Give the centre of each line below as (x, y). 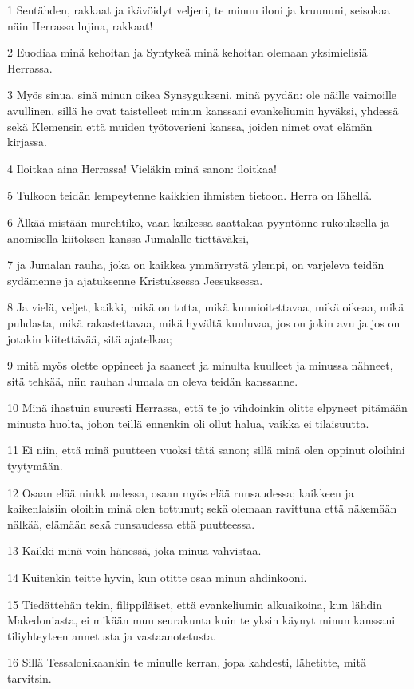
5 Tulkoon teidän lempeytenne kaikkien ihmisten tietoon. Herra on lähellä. (190, 195)
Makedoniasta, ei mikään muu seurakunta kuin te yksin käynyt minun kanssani (201, 620)
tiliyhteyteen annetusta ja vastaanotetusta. (112, 635)
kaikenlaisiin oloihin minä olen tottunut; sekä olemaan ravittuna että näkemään (202, 508)
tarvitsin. (30, 678)
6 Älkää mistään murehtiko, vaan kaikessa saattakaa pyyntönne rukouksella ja (199, 222)
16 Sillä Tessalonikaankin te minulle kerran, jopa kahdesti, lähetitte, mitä (187, 662)
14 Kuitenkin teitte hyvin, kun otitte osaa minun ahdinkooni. (157, 578)
